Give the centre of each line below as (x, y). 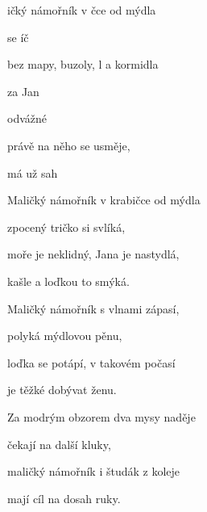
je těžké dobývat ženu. (62, 390)
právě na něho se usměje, (69, 145)
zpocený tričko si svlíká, (66, 227)
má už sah (33, 172)
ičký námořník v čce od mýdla (82, 10)
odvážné (27, 118)
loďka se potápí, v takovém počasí (91, 362)
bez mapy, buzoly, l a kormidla (83, 64)
